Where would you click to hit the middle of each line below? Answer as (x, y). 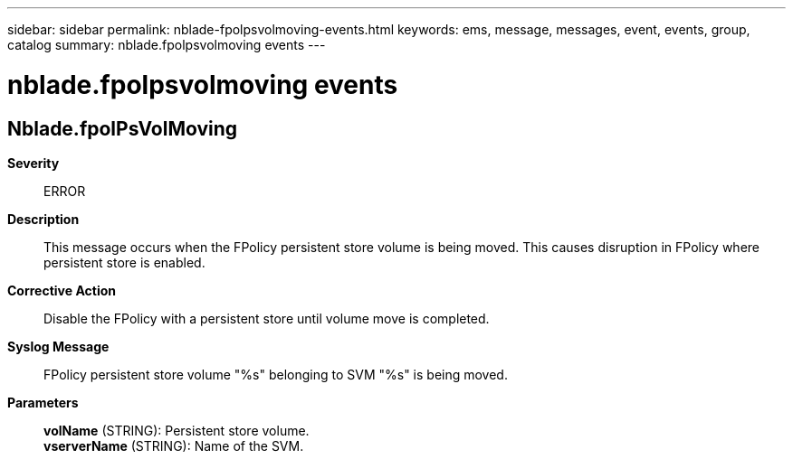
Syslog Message (58, 346)
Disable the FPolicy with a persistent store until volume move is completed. (267, 318)
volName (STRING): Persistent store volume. (177, 430)
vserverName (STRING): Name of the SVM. (174, 445)
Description (43, 219)
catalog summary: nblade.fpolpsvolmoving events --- (167, 45)
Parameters (43, 402)
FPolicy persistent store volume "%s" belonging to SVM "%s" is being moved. (276, 374)
